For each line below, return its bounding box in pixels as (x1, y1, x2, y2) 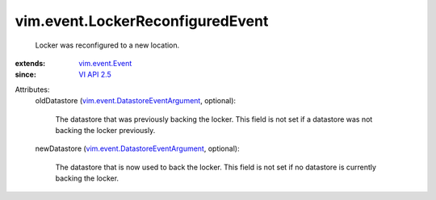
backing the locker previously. (55, 125, 156, 135)
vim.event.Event (78, 58, 132, 68)
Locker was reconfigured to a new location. (35, 40, 180, 50)
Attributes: (15, 85, 50, 94)
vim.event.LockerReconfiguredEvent (15, 12, 269, 30)
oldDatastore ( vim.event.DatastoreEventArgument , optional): (35, 96, 237, 106)
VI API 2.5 (78, 69, 112, 80)
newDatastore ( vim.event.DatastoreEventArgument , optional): (35, 144, 240, 153)
